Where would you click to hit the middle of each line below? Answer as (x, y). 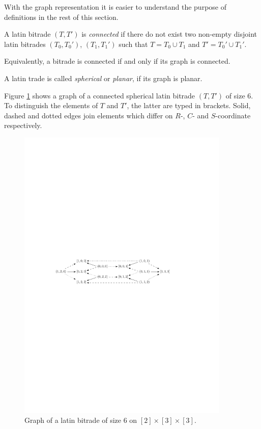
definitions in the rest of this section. (61, 17)
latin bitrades (25, 44)
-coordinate (233, 115)
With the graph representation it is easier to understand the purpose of (115, 7)
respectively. (23, 125)
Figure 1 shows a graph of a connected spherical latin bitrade (100, 95)
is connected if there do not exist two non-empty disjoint (169, 34)
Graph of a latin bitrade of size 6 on (81, 420)
